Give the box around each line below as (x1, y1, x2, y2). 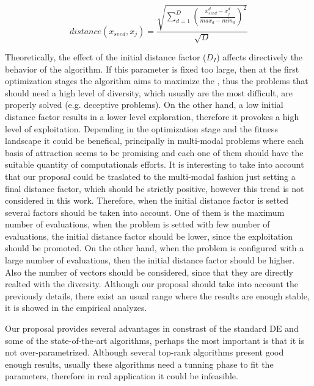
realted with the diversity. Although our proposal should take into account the (5, 277, 298, 290)
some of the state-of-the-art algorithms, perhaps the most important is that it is (5, 334, 305, 346)
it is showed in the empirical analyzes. (5, 301, 147, 314)
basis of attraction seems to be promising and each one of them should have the (5, 146, 304, 159)
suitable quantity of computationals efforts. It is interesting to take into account (5, 158, 304, 171)
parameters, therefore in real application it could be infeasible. (5, 370, 238, 382)
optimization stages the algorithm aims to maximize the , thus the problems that (5, 74, 309, 87)
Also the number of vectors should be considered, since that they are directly (5, 265, 293, 278)
